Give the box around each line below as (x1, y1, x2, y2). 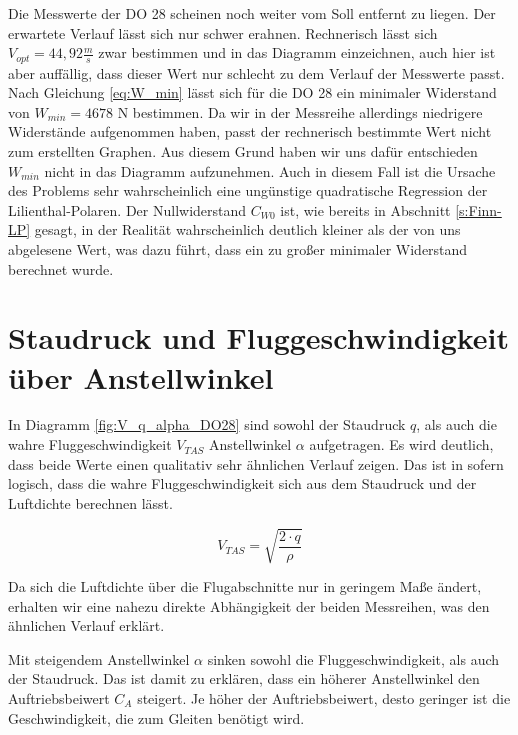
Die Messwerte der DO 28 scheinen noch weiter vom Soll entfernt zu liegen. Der (8, 3, 496, 23)
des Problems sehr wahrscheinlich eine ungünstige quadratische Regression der (8, 180, 488, 201)
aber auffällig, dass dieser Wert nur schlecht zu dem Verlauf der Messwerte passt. (8, 62, 505, 83)
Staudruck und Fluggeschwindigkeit (8, 317, 510, 358)
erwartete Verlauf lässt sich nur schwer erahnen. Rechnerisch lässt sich (8, 22, 438, 43)
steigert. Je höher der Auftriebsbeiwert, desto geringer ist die (137, 687, 511, 708)
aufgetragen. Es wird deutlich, (309, 434, 494, 455)
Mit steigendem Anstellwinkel (8, 648, 190, 669)
